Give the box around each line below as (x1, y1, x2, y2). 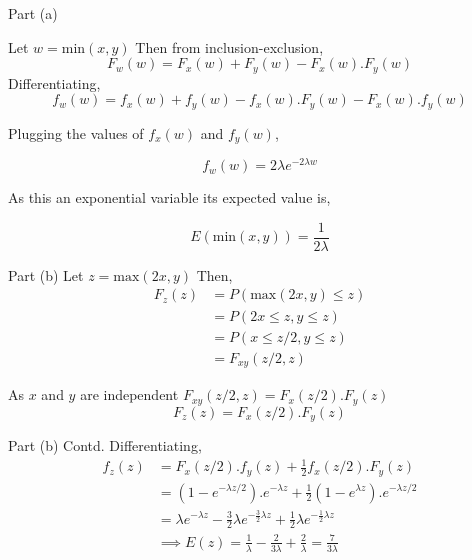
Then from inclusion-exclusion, (135, 36, 324, 57)
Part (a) (8, 3, 58, 23)
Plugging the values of (8, 122, 144, 143)
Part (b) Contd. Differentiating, (8, 434, 202, 455)
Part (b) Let (8, 264, 84, 285)
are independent (80, 384, 179, 405)
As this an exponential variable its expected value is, (8, 187, 331, 208)
